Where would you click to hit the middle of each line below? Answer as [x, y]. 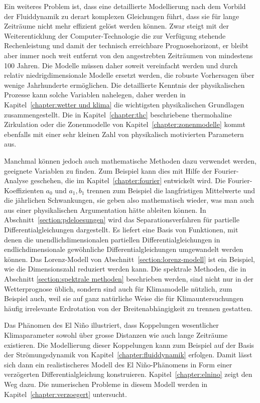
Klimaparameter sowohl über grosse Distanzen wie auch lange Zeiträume [116, 335]
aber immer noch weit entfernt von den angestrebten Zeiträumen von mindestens [128, 55]
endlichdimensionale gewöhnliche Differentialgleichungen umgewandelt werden [124, 249]
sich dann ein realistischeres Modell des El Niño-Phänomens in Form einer [118, 364]
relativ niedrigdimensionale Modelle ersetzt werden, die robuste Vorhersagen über [129, 75]
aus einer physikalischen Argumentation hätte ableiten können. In [105, 210]
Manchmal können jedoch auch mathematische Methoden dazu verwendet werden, [130, 160]
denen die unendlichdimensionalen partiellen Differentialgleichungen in [112, 239]
